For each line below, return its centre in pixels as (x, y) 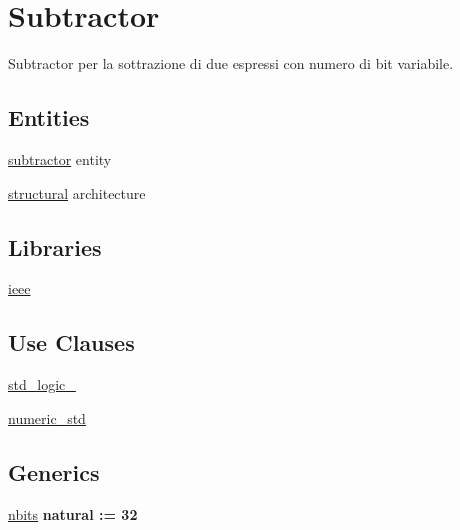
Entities (49, 117)
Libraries (55, 246)
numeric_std (47, 417)
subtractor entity (60, 158)
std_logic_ (42, 384)
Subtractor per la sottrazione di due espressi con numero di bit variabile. (231, 63)
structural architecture (77, 192)
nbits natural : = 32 (73, 513)
